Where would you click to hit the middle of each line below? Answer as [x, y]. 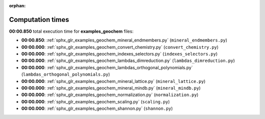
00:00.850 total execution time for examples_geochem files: [71, 31]
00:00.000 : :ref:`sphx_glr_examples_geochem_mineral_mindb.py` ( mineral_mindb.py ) [111, 88]
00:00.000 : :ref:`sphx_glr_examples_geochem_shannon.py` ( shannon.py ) [97, 109]
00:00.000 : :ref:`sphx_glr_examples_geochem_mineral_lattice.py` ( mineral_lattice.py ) [113, 81]
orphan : [17, 6]
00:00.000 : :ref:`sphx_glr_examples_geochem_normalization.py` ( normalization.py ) [110, 95]
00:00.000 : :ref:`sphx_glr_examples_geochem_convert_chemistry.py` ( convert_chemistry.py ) [120, 47]
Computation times [39, 20]
